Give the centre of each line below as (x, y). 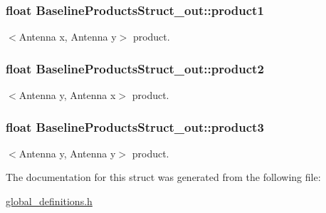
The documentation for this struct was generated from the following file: (163, 177)
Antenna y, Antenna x (67, 95)
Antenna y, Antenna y (67, 153)
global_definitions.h (49, 201)
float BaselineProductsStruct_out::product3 (135, 126)
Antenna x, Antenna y (68, 37)
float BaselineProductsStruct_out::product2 (135, 68)
